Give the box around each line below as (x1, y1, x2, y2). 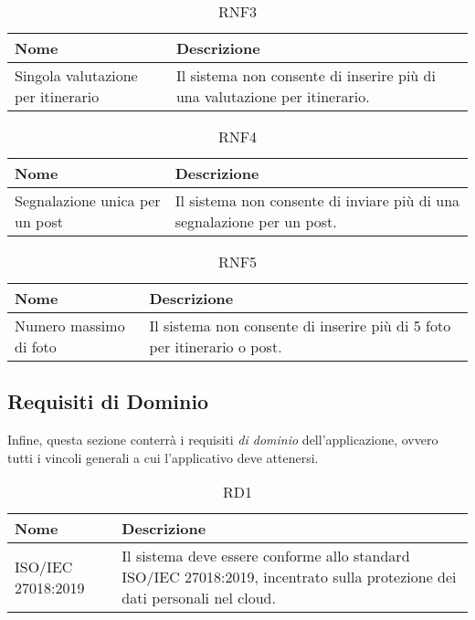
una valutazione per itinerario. (175, 86, 370, 107)
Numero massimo (15, 315, 125, 336)
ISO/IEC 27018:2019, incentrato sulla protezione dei (121, 566, 457, 588)
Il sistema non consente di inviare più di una (174, 190, 460, 211)
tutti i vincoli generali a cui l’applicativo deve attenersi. (7, 447, 319, 467)
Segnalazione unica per (15, 190, 161, 211)
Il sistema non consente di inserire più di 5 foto (149, 315, 451, 336)
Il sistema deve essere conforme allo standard (121, 545, 410, 567)
